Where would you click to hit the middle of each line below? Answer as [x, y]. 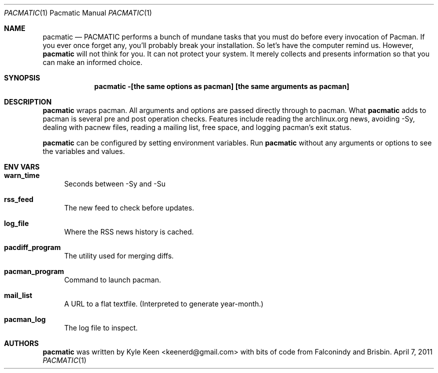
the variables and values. [84, 151]
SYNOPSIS [22, 78]
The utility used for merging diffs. [119, 256]
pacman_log [25, 319]
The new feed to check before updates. [129, 208]
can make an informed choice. [92, 62]
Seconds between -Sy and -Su [115, 184]
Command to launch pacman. [112, 280]
